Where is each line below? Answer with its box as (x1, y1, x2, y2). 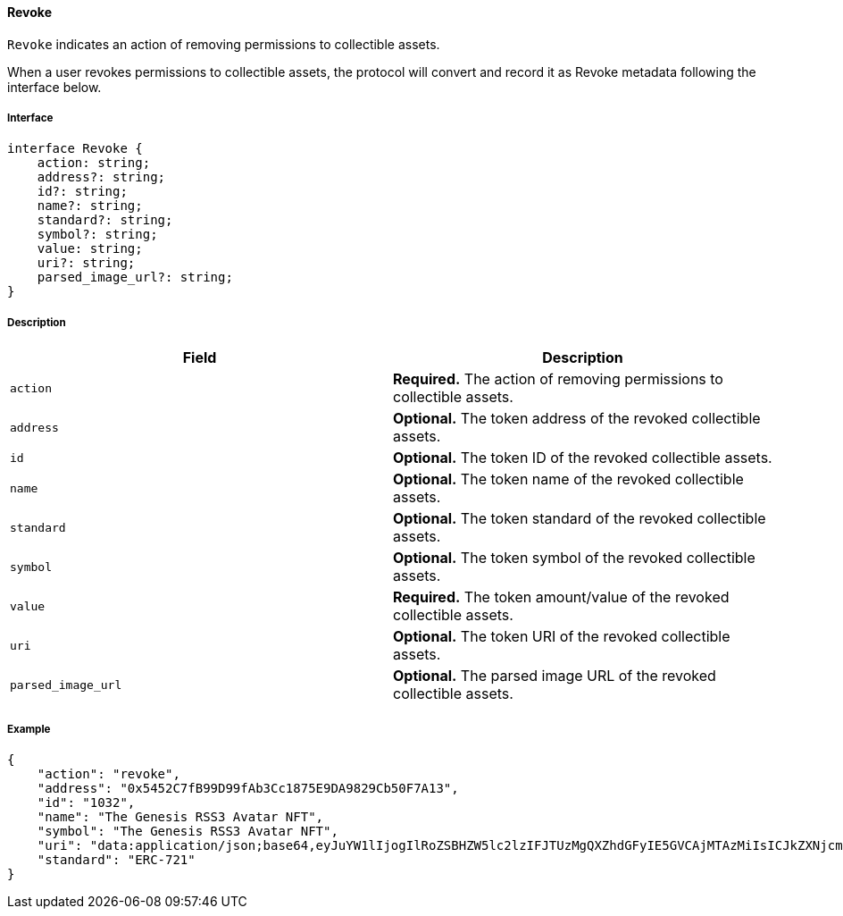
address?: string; (37, 170, 166, 185)
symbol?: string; (37, 227, 158, 242)
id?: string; (37, 184, 128, 199)
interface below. (7, 79, 102, 95)
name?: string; (37, 198, 143, 214)
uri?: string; (37, 256, 136, 271)
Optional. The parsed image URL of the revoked (393, 667, 716, 685)
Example (7, 722, 51, 735)
